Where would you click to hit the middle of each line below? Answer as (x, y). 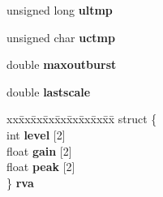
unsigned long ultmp (60, 10)
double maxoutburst (62, 64)
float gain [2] (39, 150)
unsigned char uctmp (61, 37)
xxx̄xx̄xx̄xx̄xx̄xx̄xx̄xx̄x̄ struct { (82, 119)
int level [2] (36, 134)
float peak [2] (41, 167)
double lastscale (49, 91)
